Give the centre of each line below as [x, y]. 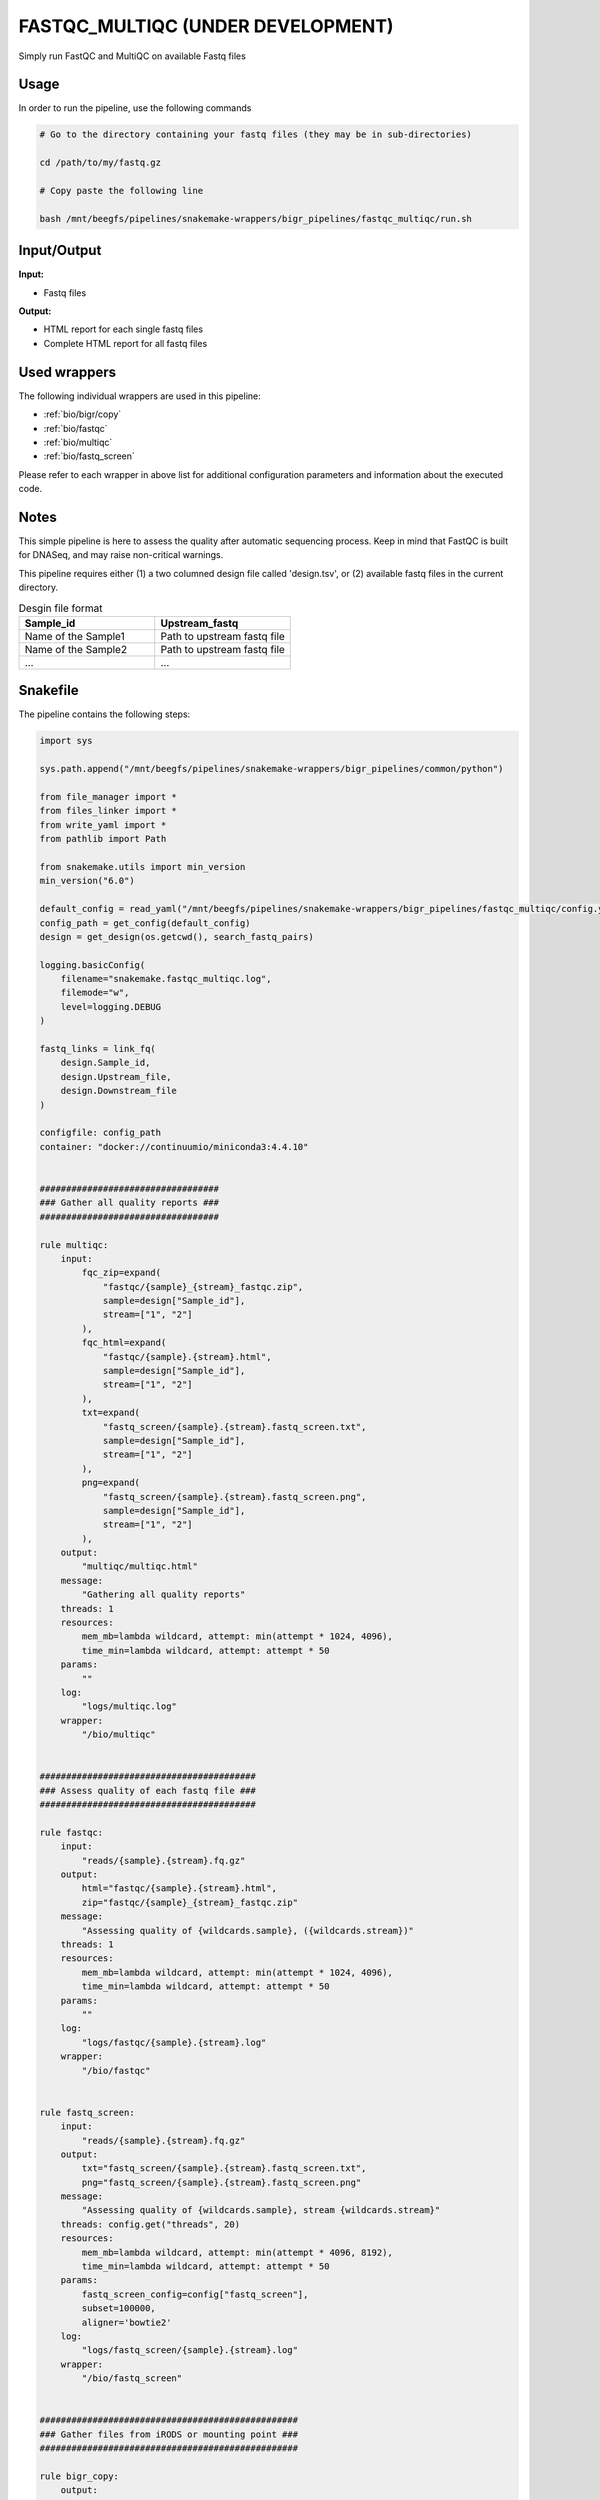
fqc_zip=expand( [121, 1273]
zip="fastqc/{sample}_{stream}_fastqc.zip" [190, 1902]
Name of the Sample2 [76, 649]
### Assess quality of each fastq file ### [148, 1790]
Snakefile [48, 690]
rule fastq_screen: [87, 2112]
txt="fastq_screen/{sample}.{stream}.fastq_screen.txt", [224, 2168]
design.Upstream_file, [116, 1076]
